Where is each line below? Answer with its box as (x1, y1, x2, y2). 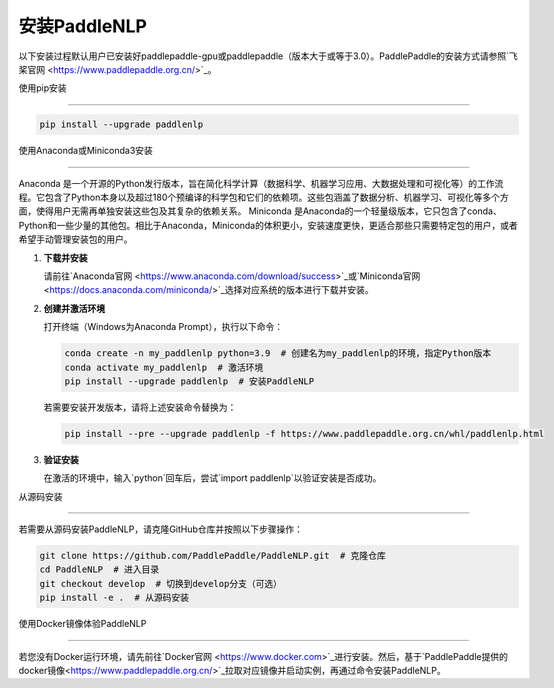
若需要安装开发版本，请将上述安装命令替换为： (43, 401, 237, 413)
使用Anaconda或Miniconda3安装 (18, 145, 154, 157)
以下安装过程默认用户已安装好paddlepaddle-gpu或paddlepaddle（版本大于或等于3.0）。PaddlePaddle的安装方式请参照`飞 (18, 50, 519, 62)
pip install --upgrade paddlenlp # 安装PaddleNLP (64, 375, 315, 387)
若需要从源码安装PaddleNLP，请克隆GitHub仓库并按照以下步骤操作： (18, 523, 304, 535)
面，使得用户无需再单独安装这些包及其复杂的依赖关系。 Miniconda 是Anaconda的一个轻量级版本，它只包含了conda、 (18, 205, 502, 217)
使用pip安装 (18, 82, 67, 94)
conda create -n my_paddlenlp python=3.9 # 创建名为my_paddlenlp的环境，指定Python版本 (64, 348, 492, 359)
